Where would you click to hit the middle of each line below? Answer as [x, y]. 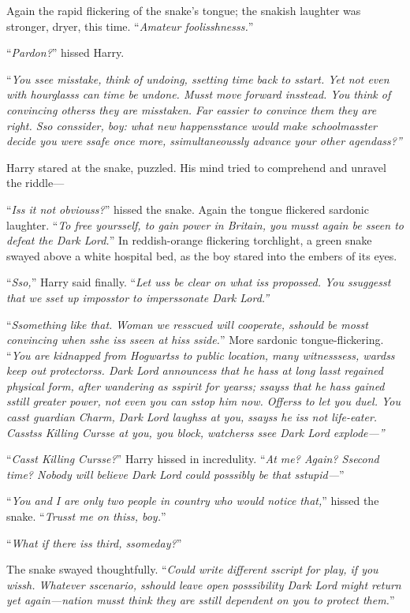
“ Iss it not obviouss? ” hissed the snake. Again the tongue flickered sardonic [188, 209]
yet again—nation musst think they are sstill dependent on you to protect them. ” [201, 600]
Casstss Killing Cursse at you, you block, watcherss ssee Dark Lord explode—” [196, 432]
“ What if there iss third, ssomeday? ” [94, 542]
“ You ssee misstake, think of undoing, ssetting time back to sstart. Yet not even [198, 78]
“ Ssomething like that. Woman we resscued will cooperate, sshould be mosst [187, 324]
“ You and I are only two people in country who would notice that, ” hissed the [193, 501]
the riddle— [35, 183]
